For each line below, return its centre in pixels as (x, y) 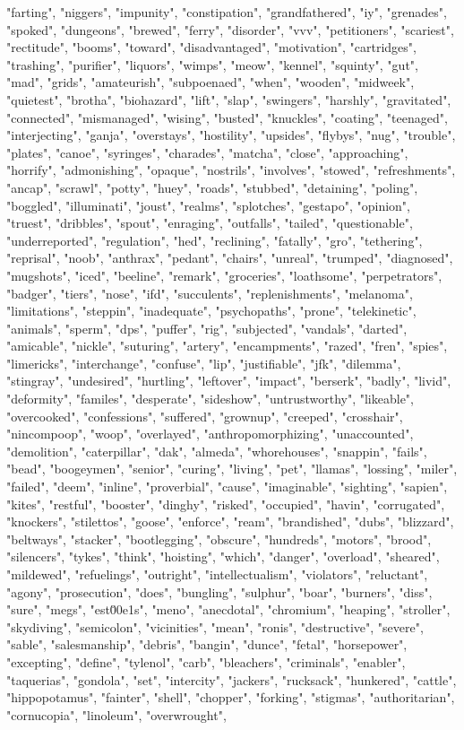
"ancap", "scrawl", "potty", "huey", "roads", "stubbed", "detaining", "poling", (212, 187)
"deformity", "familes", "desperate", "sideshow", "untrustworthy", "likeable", (210, 399)
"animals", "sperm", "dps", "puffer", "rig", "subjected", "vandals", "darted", (207, 328)
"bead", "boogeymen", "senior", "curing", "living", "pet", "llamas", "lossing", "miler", (232, 469)
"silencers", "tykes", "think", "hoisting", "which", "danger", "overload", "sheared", (223, 556)
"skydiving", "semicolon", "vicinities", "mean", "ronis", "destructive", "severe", (215, 626)
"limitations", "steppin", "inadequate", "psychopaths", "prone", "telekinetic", (211, 311)
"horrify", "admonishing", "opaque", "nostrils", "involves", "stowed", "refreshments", (231, 170)
